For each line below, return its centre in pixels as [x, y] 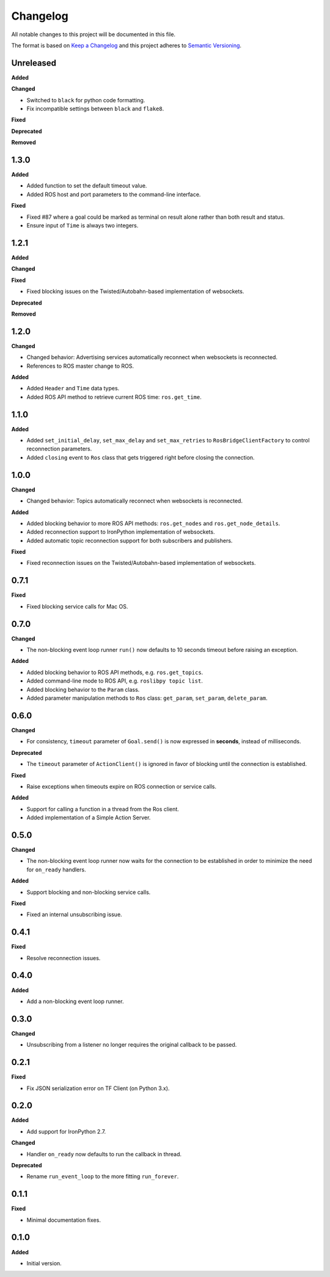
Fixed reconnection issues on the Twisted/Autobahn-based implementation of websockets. [141, 563]
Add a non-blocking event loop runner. [75, 1001]
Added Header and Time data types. [73, 388]
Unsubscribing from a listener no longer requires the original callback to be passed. [132, 1045]
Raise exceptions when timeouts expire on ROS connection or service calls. [122, 786]
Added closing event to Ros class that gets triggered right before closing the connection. [141, 457]
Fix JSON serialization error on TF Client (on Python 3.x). [98, 1088]
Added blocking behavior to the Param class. [83, 689]
